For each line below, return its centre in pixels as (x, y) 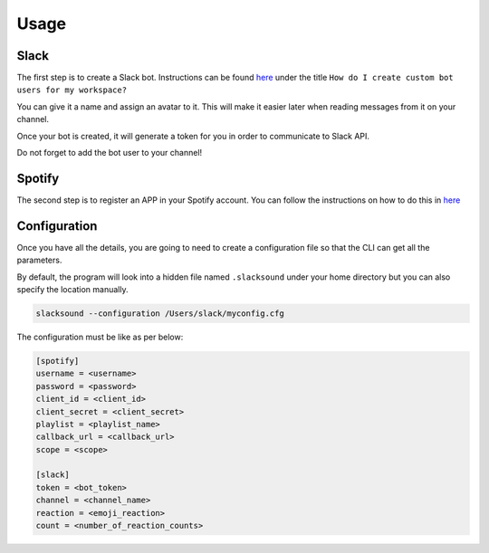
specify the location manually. (72, 289)
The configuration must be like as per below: (100, 337)
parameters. (39, 260)
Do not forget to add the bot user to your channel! (110, 153)
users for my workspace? (72, 90)
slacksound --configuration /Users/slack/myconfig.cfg (160, 313)
